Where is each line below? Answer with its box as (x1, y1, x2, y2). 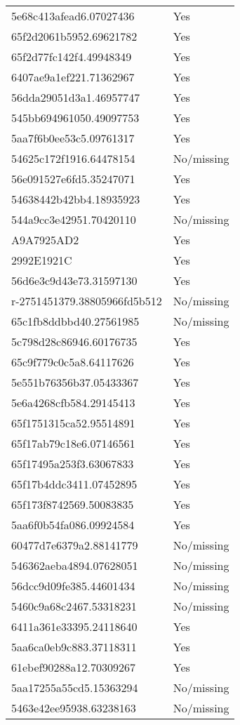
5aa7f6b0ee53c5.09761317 (11, 130, 135, 146)
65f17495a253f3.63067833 (11, 455, 134, 472)
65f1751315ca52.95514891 (11, 415, 135, 431)
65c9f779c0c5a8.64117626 (11, 354, 134, 370)
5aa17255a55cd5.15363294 (11, 679, 138, 696)
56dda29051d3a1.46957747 (11, 89, 140, 105)
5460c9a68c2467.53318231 (11, 598, 137, 614)
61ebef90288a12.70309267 (11, 659, 135, 675)
